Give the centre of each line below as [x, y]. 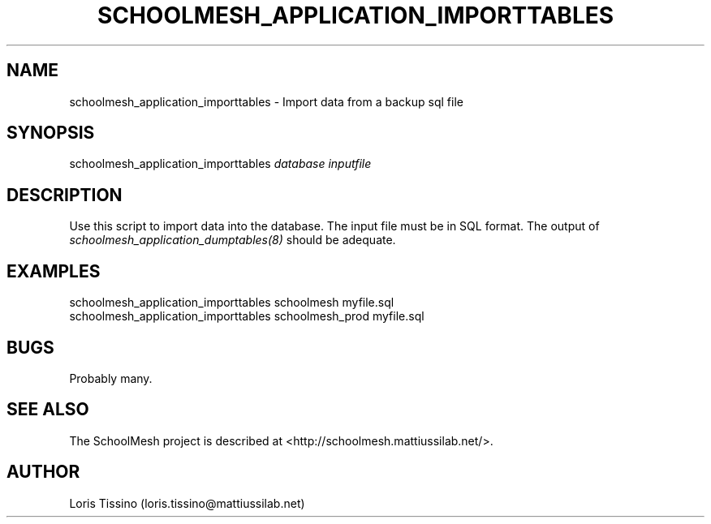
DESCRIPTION [65, 195]
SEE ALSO [48, 410]
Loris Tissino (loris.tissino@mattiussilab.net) [187, 503]
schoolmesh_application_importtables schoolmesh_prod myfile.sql [247, 316]
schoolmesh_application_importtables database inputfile [220, 164]
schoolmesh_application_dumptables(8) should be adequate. [233, 240]
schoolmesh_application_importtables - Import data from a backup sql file [266, 101]
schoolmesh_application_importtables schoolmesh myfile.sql [232, 303]
